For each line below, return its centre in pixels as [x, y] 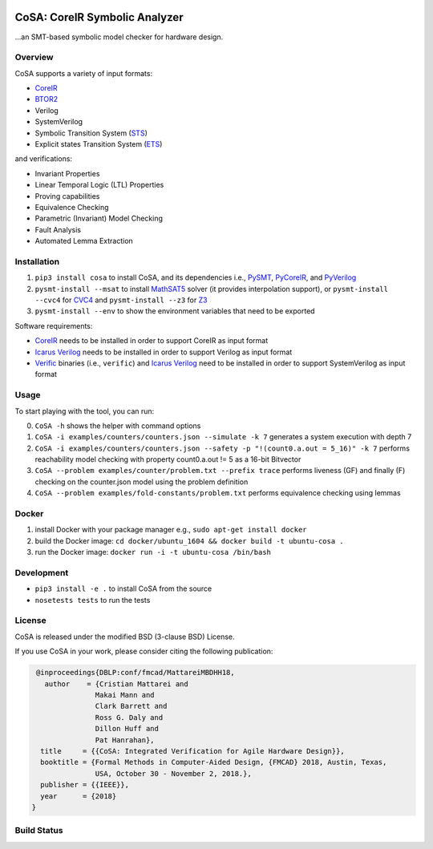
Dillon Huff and [127, 729]
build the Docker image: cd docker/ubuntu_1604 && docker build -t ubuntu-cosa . [189, 540]
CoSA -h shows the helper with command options [118, 426]
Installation [37, 261]
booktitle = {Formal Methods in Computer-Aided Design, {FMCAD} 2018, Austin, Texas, [214, 762]
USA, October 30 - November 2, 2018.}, [173, 773]
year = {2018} [79, 796]
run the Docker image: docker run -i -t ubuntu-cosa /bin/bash [153, 552]
